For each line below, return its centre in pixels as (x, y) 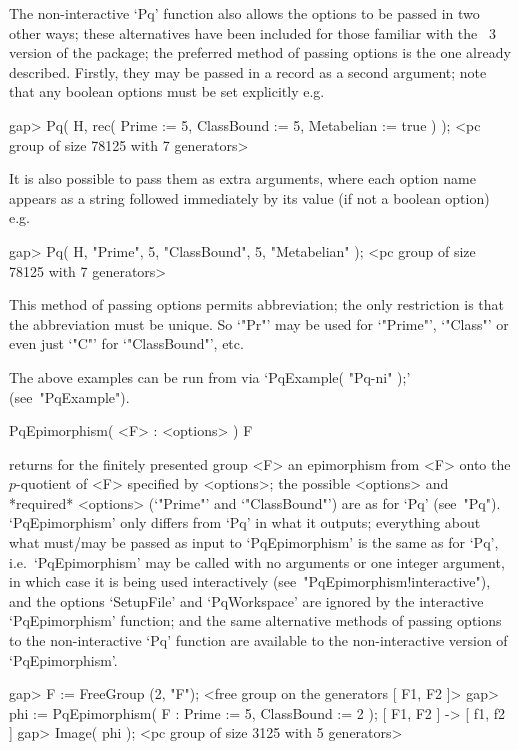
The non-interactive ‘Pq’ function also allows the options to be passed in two (244, 13)
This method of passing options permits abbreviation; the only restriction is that (257, 304)
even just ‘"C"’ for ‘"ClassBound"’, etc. (126, 343)
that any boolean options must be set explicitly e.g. (167, 91)
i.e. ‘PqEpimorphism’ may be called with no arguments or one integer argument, (257, 561)
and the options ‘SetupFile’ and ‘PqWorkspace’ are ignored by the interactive (246, 600)
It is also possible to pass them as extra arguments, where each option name (242, 178)
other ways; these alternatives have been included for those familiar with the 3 (252, 32)
